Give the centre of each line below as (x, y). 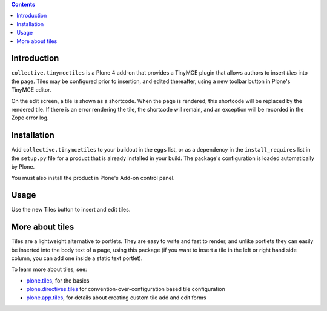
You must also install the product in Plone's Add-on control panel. (93, 178)
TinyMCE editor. (31, 90)
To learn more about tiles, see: (49, 269)
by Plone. (23, 167)
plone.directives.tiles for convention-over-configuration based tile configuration (126, 289)
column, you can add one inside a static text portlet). (77, 258)
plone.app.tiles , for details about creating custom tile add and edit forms (116, 298)
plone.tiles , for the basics (58, 280)
